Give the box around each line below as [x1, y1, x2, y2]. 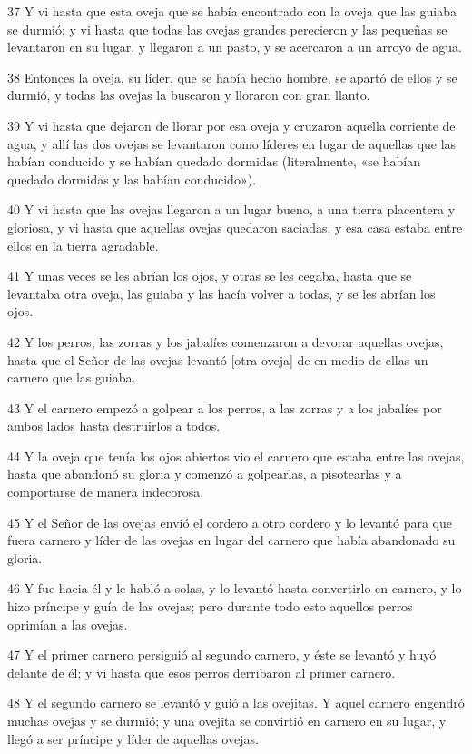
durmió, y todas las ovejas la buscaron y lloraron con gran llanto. [7, 85, 370, 104]
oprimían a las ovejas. [7, 614, 128, 633]
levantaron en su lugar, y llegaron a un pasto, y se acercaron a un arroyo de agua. [7, 37, 463, 56]
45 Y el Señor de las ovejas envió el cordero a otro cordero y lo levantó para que [7, 512, 452, 531]
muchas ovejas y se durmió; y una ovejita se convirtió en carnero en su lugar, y [7, 711, 447, 729]
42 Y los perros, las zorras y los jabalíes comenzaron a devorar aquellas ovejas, [7, 332, 444, 351]
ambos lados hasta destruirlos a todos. [7, 416, 221, 435]
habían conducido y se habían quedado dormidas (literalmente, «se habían [7, 152, 420, 171]
